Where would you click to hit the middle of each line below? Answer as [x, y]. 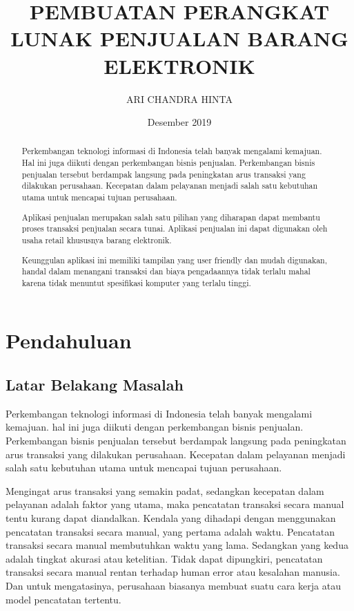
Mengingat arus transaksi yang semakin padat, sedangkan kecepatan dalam [165, 490]
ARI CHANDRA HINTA [179, 98]
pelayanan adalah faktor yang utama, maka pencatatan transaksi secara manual [175, 504]
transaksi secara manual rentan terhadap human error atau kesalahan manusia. [173, 572]
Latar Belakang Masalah [95, 385]
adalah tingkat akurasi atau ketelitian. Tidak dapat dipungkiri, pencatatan [164, 558]
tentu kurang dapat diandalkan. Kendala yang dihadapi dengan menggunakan [171, 518]
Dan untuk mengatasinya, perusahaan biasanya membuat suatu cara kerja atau [173, 585]
